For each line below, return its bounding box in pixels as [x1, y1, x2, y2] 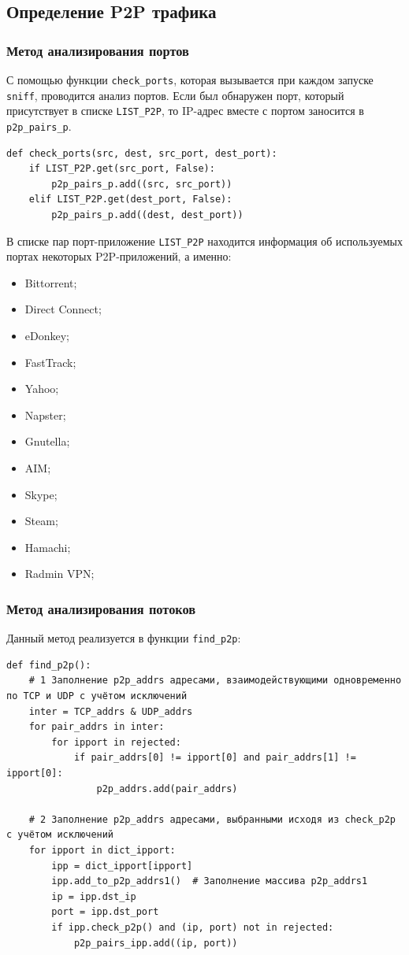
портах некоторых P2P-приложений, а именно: [6, 248, 232, 265]
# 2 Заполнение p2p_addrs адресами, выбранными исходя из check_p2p [28, 813, 396, 825]
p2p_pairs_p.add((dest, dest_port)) [51, 209, 244, 220]
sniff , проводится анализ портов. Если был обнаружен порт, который [6, 87, 344, 103]
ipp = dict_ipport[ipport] [51, 860, 193, 872]
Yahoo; [24, 380, 59, 397]
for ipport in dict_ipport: [28, 844, 176, 856]
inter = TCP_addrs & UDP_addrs [28, 705, 193, 717]
